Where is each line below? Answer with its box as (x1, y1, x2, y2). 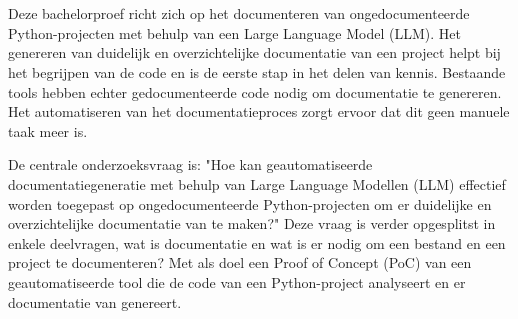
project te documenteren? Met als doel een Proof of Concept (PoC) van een (8, 252, 472, 273)
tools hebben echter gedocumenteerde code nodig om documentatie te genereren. (8, 81, 502, 102)
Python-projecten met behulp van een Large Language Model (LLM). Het (8, 22, 461, 43)
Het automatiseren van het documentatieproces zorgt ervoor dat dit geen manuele (8, 101, 510, 122)
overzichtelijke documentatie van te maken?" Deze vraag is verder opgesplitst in (8, 213, 496, 234)
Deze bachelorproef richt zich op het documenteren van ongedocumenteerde (8, 3, 470, 24)
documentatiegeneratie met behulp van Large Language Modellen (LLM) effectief (8, 173, 506, 194)
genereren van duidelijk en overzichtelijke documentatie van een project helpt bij (8, 42, 501, 63)
